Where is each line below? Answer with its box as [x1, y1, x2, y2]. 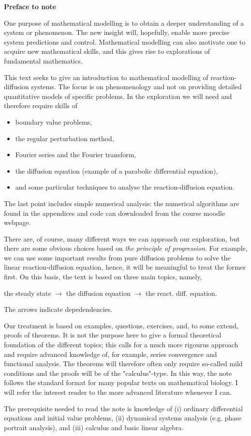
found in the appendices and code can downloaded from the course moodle [4, 208, 225, 218]
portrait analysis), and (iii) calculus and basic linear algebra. [4, 422, 184, 432]
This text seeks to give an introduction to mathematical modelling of [4, 72, 208, 82]
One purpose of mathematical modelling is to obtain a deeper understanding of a [4, 17, 244, 28]
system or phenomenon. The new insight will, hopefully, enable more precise [4, 27, 230, 37]
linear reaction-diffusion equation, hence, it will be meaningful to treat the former [4, 262, 246, 272]
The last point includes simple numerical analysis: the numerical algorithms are [4, 198, 239, 208]
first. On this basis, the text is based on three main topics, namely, [4, 272, 202, 282]
